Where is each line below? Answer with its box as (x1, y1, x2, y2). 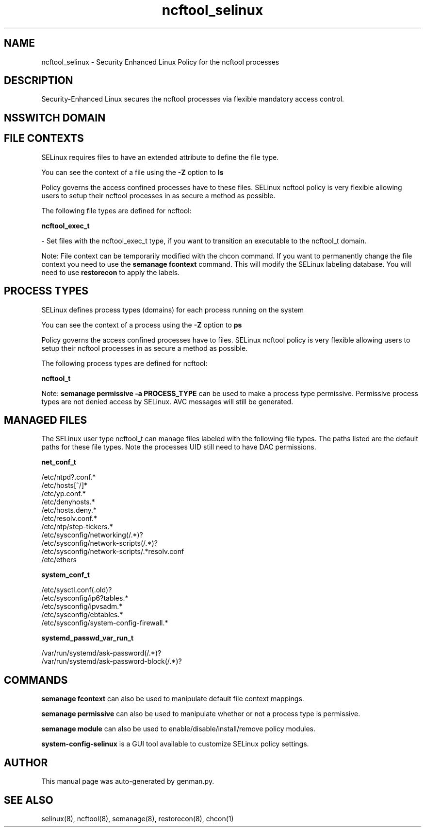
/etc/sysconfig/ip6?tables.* (41, 594, 129, 603)
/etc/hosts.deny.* (41, 506, 97, 515)
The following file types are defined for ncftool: (41, 206, 192, 215)
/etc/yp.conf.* (41, 489, 86, 498)
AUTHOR (4, 756, 48, 769)
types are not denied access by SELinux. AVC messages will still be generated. (41, 397, 294, 406)
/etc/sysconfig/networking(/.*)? (41, 531, 143, 539)
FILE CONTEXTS (4, 132, 84, 145)
